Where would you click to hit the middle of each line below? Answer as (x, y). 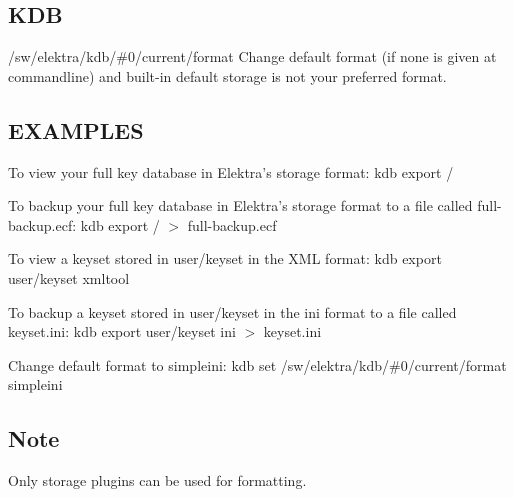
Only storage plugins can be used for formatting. (157, 480)
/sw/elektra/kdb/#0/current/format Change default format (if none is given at (252, 56)
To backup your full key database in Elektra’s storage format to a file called (240, 205)
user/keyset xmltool (69, 277)
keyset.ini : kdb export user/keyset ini (122, 331)
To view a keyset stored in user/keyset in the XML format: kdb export (225, 258)
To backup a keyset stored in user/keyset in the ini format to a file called (232, 311)
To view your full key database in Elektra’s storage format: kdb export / (231, 171)
